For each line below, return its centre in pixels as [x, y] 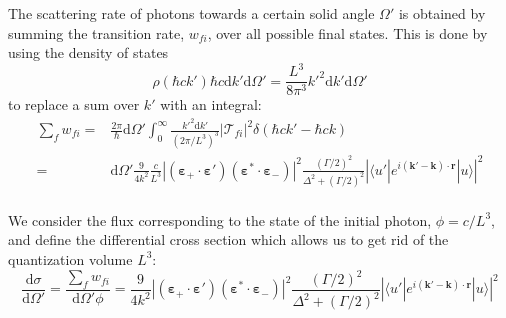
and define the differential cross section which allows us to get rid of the [228, 239]
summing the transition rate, [96, 32]
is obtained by [442, 13]
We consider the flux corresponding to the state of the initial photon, [220, 219]
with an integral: [211, 104]
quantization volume [70, 258]
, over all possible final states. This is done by [347, 32]
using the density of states [88, 52]
